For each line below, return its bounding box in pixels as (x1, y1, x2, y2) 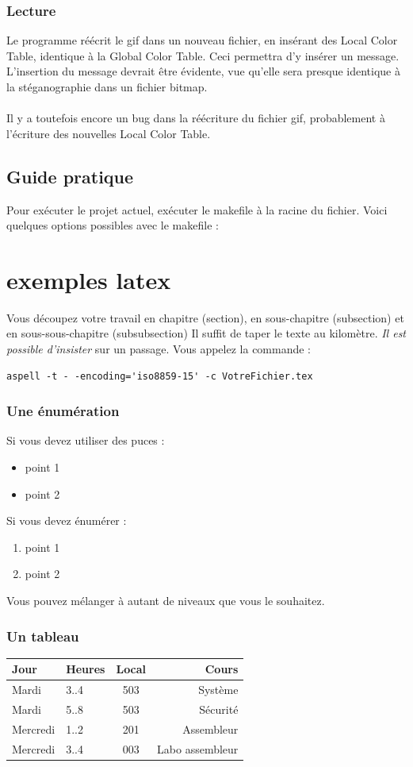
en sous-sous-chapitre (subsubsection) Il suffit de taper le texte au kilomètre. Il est (6, 325, 407, 341)
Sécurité (199, 701, 239, 718)
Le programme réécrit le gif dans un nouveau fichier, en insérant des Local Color (6, 32, 398, 48)
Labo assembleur (157, 740, 239, 757)
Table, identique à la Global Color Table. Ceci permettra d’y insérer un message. (6, 47, 400, 64)
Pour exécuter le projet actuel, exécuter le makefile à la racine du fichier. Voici (6, 201, 388, 218)
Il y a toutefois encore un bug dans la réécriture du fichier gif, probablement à (6, 110, 385, 126)
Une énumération (6, 401, 120, 421)
